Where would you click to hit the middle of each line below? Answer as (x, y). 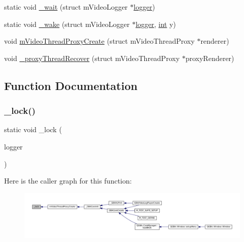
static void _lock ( (33, 129)
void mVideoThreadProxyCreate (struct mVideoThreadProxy (99, 41)
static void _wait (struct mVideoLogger (66, 7)
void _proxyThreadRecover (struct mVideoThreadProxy (92, 58)
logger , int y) (156, 24)
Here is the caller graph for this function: (68, 181)
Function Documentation (71, 85)
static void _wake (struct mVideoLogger (67, 24)
